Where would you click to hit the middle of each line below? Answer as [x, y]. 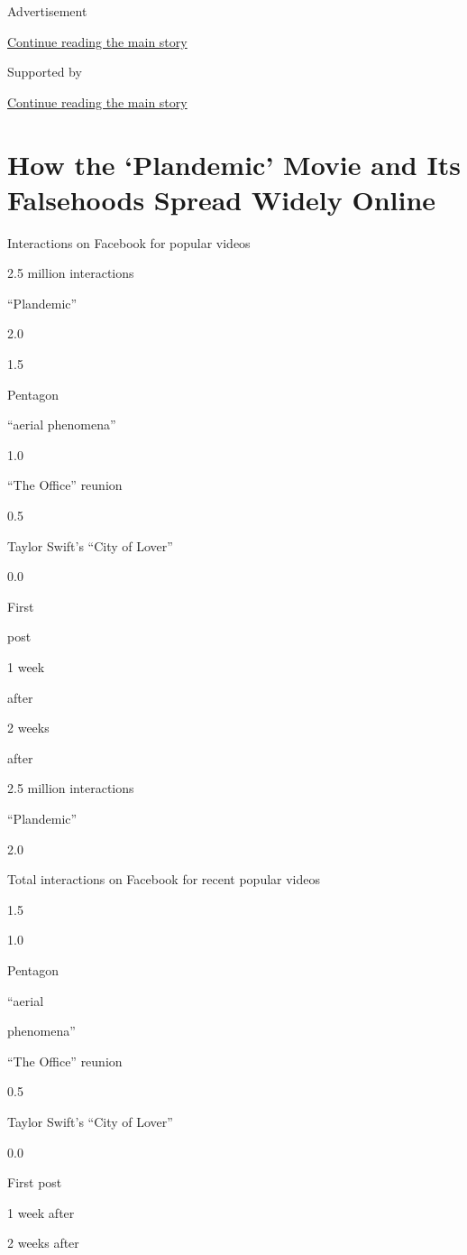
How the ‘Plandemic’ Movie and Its [234, 164]
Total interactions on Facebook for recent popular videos [164, 879]
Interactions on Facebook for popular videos [129, 242]
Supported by [45, 72]
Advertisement [47, 11]
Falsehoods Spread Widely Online [222, 199]
